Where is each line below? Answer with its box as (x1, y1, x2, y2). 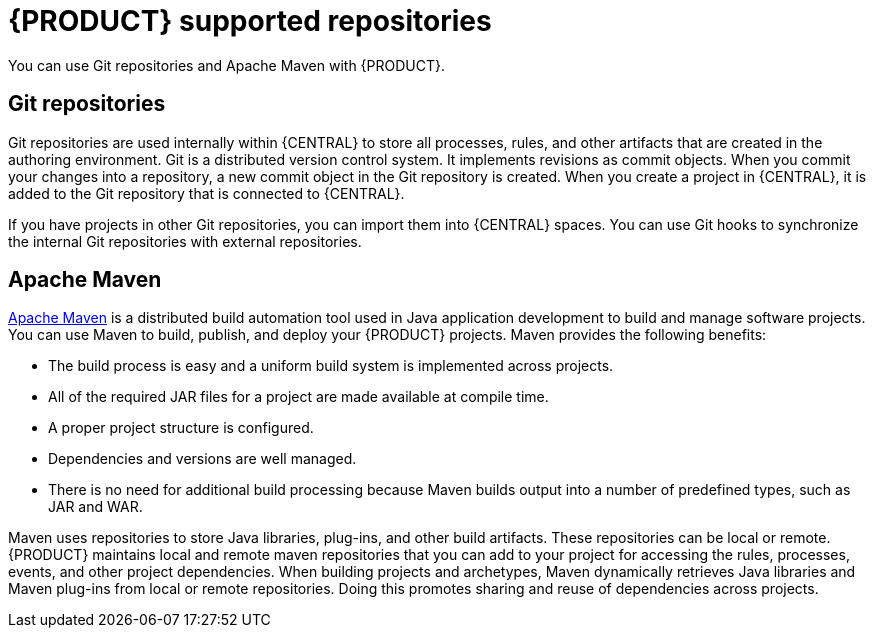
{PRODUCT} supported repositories (8, 4, 492, 38)
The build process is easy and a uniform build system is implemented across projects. (48, 357, 614, 375)
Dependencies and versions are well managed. (48, 450, 357, 468)
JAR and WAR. (48, 498, 143, 516)
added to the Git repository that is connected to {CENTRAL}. (8, 184, 405, 202)
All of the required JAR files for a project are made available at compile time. (48, 388, 549, 406)
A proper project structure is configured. (48, 419, 314, 437)
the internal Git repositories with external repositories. (8, 232, 362, 250)
